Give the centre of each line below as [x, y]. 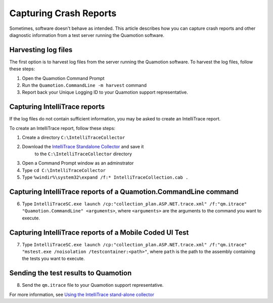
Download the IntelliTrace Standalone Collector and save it [83, 147]
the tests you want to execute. [54, 258]
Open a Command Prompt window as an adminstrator [78, 163]
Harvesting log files [41, 50]
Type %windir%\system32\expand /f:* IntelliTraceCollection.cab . [105, 178]
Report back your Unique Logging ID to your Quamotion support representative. [105, 92]
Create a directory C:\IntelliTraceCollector [74, 138]
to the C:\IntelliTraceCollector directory [83, 154]
